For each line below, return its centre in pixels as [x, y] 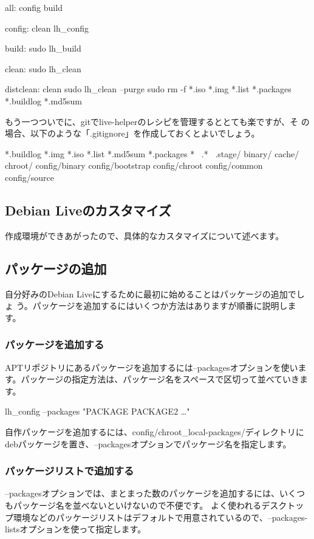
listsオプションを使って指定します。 [76, 529]
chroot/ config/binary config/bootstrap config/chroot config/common [134, 165]
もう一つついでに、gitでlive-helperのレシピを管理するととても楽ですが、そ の [157, 121]
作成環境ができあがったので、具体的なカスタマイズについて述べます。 [145, 235]
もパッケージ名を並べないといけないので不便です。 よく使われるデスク [146, 505]
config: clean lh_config [47, 28]
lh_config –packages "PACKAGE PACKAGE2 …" [97, 411]
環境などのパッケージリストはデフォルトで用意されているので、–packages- [160, 517]
